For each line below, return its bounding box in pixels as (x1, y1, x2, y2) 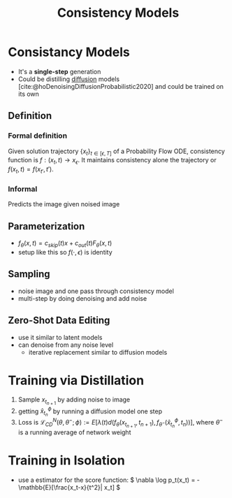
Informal (8, 184, 38, 194)
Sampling (8, 268, 51, 280)
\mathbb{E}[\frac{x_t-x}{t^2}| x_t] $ (17, 483, 121, 492)
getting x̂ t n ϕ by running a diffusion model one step (17, 406, 163, 418)
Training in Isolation (8, 453, 125, 469)
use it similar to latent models (17, 333, 103, 341)
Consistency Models (57, 5, 180, 21)
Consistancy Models (8, 44, 130, 60)
